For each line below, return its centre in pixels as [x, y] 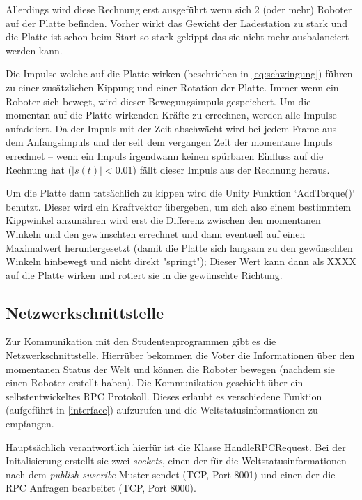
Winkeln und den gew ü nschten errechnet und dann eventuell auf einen [156, 233]
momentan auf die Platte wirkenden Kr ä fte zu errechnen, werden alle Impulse [171, 115]
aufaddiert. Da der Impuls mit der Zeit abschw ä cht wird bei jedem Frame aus [171, 128]
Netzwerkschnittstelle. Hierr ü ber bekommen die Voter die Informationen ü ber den [180, 355]
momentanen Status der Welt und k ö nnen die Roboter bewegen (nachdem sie [170, 369]
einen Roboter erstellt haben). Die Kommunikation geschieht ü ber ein [155, 382]
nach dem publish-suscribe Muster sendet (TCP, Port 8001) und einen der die [171, 474]
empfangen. [30, 424]
